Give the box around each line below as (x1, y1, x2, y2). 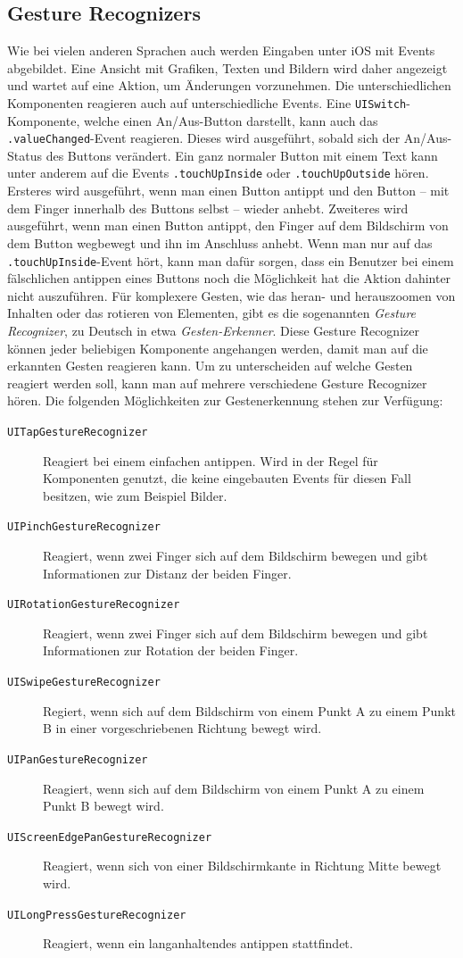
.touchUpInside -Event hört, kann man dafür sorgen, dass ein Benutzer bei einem (7, 251, 454, 270)
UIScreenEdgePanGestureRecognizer (7, 830, 212, 844)
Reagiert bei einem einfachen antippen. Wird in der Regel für (43, 451, 378, 470)
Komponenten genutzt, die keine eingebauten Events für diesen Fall (43, 469, 411, 487)
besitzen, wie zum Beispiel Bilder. (43, 486, 227, 504)
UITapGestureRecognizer (7, 425, 148, 438)
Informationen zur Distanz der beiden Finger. (43, 563, 292, 582)
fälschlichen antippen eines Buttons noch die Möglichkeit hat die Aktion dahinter (7, 269, 451, 287)
